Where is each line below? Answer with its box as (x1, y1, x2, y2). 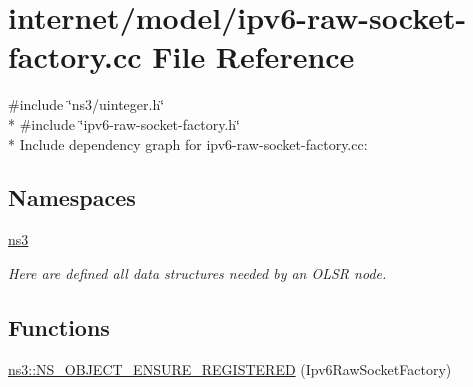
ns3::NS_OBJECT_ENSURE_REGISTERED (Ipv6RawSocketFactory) (8, 358, 452, 379)
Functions (8, 311, 110, 342)
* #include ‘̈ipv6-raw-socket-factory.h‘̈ (8, 113, 240, 134)
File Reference (152, 36, 355, 77)
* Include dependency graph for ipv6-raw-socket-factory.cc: (8, 133, 368, 154)
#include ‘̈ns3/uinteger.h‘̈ (8, 94, 165, 115)
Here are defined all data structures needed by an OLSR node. (8, 262, 387, 283)
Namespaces (8, 182, 136, 213)
